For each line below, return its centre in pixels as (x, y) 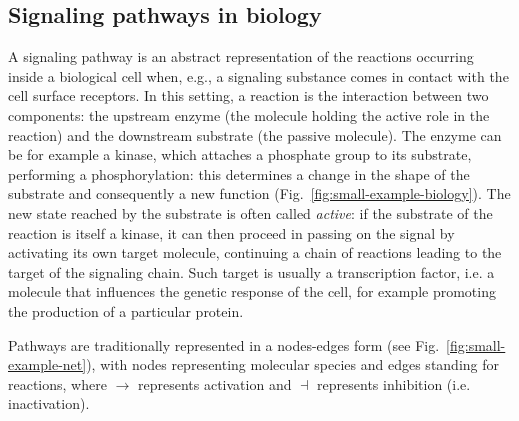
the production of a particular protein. (126, 310)
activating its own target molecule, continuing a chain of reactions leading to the (255, 252)
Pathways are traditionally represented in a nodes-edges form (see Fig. (224, 344)
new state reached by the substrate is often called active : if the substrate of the (250, 212)
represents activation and (214, 383)
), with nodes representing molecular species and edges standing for (293, 364)
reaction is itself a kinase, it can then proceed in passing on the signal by (231, 232)
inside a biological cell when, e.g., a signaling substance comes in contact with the (258, 75)
